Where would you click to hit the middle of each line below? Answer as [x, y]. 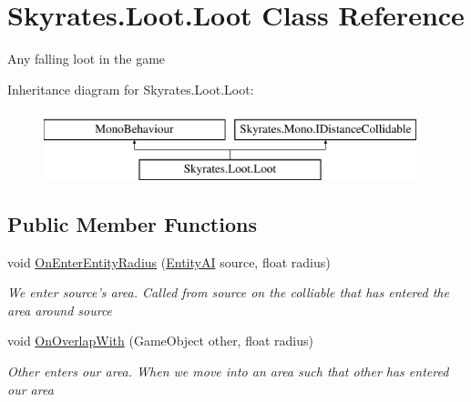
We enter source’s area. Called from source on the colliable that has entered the [228, 292]
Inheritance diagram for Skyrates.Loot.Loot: [131, 89]
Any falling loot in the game [87, 59]
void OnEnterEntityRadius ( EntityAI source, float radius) [169, 261]
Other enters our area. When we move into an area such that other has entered [228, 372]
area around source [60, 310]
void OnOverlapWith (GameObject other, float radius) [160, 341]
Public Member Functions [132, 223]
